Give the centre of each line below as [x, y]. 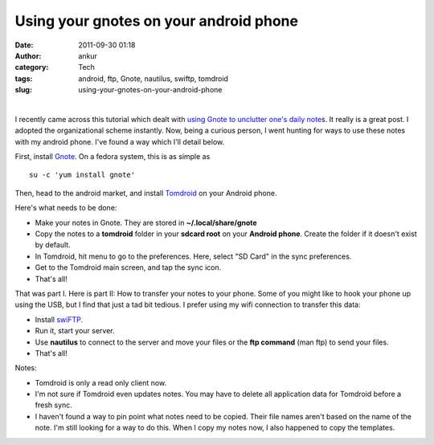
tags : [24, 78]
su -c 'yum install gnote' [82, 175]
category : [32, 67]
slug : [23, 90]
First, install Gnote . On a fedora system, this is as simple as [113, 157]
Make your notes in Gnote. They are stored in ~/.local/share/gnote [146, 222]
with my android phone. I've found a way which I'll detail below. [120, 141]
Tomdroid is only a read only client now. [101, 382]
